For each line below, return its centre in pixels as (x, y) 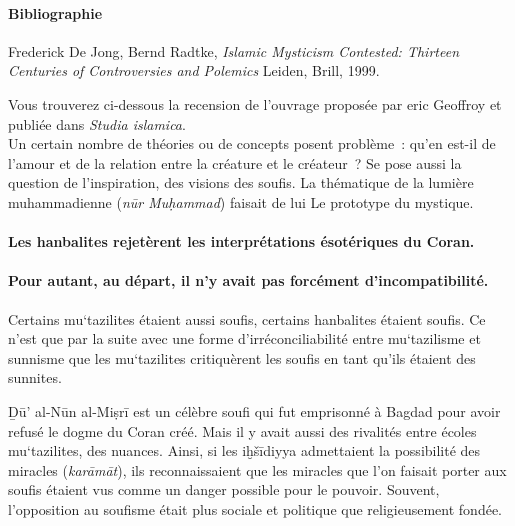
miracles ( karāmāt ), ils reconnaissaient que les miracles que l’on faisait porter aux (257, 469)
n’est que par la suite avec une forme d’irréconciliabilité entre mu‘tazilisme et (244, 338)
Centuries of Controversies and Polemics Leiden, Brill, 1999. (194, 70)
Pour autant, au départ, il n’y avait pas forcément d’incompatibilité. (248, 280)
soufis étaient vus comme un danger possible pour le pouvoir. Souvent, (224, 489)
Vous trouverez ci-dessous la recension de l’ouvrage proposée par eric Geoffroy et (255, 103)
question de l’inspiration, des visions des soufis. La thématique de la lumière (241, 182)
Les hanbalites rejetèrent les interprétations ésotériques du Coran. (241, 241)
